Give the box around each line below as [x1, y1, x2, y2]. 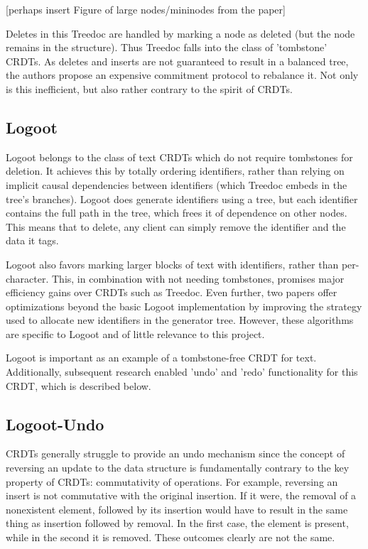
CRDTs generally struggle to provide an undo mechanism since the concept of [6, 446, 345, 461]
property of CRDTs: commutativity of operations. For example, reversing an [6, 474, 338, 489]
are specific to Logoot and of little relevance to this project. [6, 326, 265, 341]
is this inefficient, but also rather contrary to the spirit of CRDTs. [6, 81, 293, 96]
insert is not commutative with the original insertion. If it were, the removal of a [6, 488, 357, 503]
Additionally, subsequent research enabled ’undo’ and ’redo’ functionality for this [6, 364, 358, 379]
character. [6, 271, 49, 286]
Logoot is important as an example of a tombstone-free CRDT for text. [6, 350, 317, 365]
